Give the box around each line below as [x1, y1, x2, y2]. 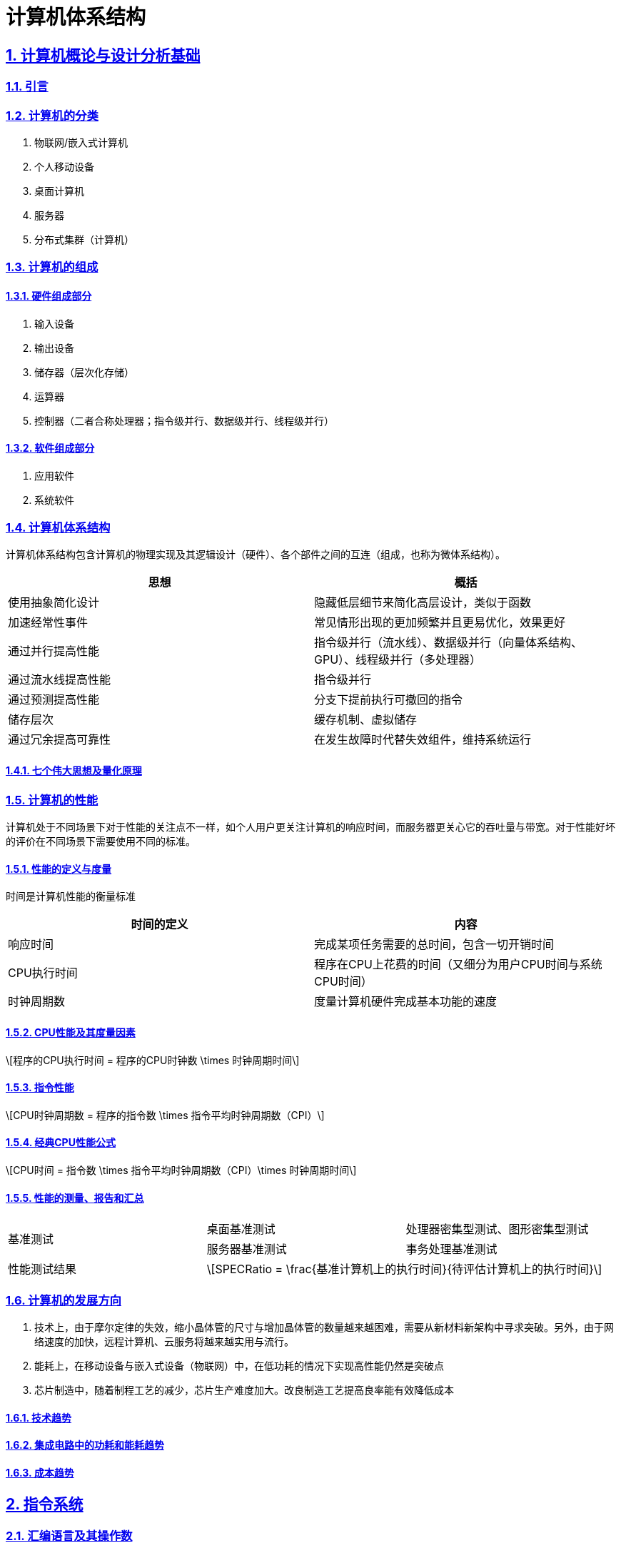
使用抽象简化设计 [8, 595, 100, 610]
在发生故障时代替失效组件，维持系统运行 [314, 732, 532, 747]
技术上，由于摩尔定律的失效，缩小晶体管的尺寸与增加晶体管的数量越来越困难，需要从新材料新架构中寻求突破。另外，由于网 [34, 1320, 614, 1333]
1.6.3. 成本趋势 [6, 1466, 74, 1479]
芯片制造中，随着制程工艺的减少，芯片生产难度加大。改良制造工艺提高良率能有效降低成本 [34, 1383, 454, 1396]
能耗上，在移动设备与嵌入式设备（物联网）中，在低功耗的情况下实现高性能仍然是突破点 [34, 1359, 444, 1372]
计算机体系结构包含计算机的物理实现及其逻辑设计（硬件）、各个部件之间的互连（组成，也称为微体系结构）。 [6, 548, 505, 561]
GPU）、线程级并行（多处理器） [314, 652, 482, 667]
